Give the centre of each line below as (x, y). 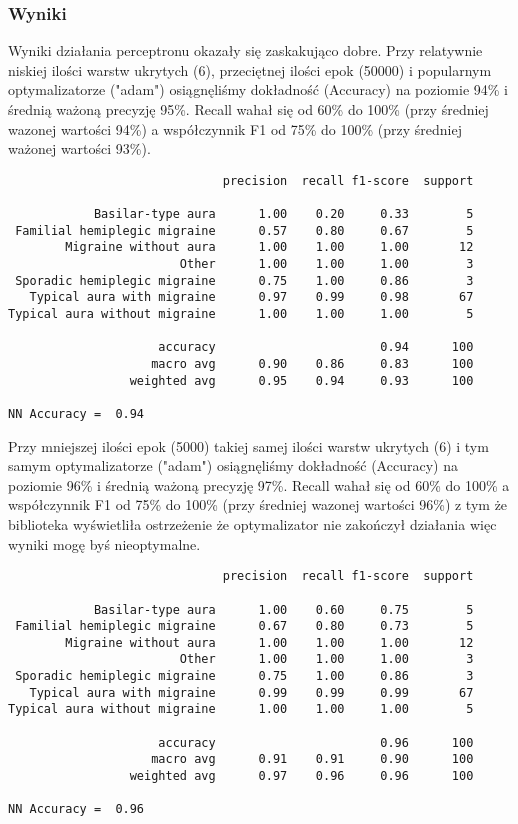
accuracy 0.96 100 (316, 742)
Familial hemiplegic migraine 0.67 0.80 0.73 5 (244, 626)
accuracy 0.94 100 (316, 347)
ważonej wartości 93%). (79, 148)
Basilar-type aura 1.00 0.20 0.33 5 (283, 214)
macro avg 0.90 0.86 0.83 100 (312, 364)
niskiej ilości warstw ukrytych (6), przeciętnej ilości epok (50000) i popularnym (250, 69)
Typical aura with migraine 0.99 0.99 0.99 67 (251, 692)
